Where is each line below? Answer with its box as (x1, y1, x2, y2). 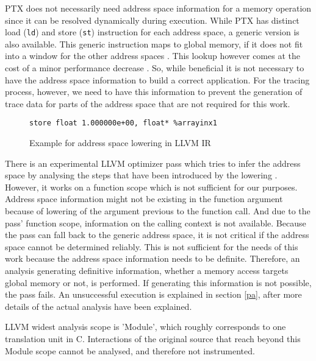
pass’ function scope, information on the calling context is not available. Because (5, 216, 306, 229)
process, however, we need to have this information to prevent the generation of (5, 85, 303, 98)
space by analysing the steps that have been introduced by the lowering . (5, 169, 278, 181)
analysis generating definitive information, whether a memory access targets (5, 264, 289, 276)
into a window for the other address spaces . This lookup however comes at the (5, 49, 300, 62)
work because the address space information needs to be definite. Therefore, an (5, 252, 300, 265)
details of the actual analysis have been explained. (5, 300, 192, 312)
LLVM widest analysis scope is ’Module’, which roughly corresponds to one (5, 320, 286, 333)
